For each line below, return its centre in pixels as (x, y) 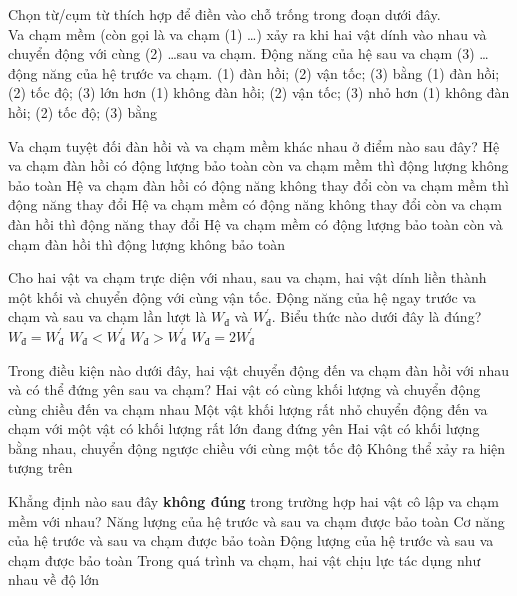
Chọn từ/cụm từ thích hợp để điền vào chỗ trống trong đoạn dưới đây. (224, 14)
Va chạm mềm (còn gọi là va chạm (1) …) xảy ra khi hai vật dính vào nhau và (247, 33)
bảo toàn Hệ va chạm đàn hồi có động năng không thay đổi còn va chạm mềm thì (258, 184)
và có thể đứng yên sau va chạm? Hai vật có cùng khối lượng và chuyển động (244, 389)
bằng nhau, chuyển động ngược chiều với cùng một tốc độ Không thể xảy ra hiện (257, 447)
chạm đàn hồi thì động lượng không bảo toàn (146, 243)
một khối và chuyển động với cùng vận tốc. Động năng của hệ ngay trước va (242, 296)
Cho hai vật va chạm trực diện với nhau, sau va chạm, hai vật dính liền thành (247, 277)
